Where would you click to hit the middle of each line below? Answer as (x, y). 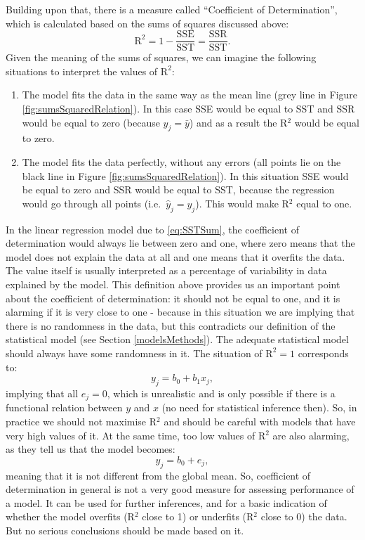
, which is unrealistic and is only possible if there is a (221, 393)
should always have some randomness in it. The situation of (134, 353)
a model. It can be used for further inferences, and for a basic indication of (166, 502)
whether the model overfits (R (70, 516)
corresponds (323, 353)
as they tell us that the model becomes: (91, 449)
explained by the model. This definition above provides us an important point (173, 284)
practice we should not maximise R (81, 421)
